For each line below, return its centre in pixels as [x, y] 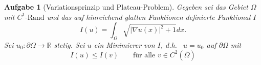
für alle [144, 55]
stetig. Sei [69, 44]
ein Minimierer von [124, 44]
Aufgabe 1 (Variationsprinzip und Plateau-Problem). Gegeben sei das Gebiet [126, 7]
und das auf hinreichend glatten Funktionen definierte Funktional [149, 17]
